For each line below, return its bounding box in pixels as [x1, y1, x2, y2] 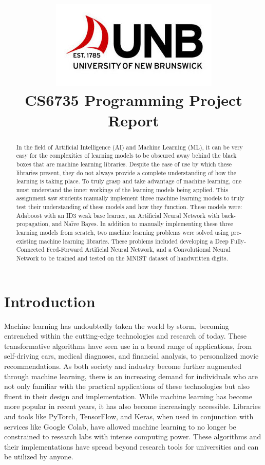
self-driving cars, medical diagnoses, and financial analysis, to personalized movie [4, 350, 259, 361]
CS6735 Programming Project [25, 89, 242, 110]
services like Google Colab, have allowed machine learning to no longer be [4, 421, 236, 432]
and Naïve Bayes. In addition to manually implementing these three [52, 219, 233, 228]
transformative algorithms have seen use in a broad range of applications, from [4, 340, 252, 351]
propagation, [16, 219, 50, 228]
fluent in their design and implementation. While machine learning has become [4, 390, 252, 401]
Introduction [4, 290, 96, 311]
